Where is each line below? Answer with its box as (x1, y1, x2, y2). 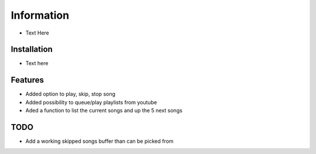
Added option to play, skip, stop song (25, 91, 116, 98)
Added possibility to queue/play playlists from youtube (25, 98, 157, 105)
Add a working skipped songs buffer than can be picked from (25, 138, 174, 145)
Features (11, 75, 44, 85)
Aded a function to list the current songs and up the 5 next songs (25, 107, 183, 114)
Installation (11, 45, 53, 54)
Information (11, 9, 70, 22)
